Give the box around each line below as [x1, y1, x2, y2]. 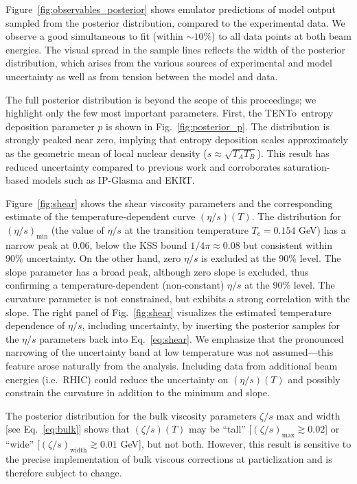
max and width [276, 408, 341, 422]
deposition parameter [5, 119, 95, 133]
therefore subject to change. [5, 465, 122, 479]
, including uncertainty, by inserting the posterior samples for [82, 318, 340, 332]
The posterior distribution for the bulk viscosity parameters [5, 408, 257, 422]
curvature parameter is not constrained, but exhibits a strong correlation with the [5, 291, 350, 306]
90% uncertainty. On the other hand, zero [5, 251, 181, 265]
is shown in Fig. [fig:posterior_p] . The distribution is [106, 119, 330, 133]
